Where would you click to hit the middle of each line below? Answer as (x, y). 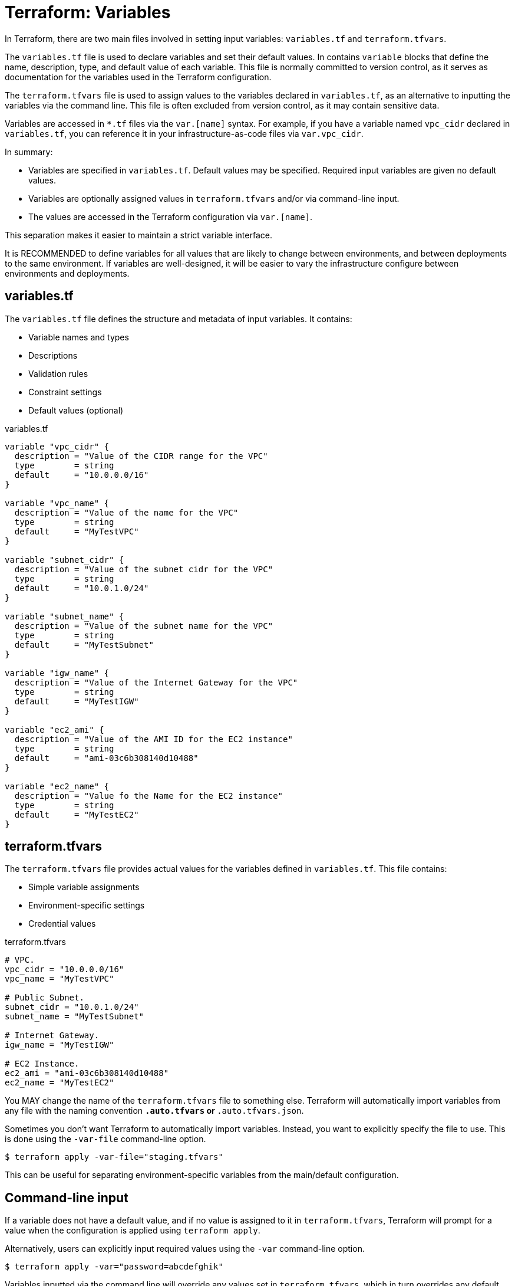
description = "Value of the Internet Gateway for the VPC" (156, 682)
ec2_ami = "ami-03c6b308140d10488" (87, 1073)
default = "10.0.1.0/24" (82, 588)
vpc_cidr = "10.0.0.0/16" (65, 970)
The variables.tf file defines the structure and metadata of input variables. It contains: (179, 319)
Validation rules (58, 373)
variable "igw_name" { (57, 673)
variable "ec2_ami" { (55, 729)
